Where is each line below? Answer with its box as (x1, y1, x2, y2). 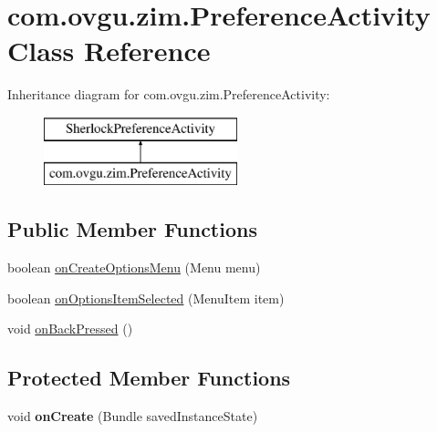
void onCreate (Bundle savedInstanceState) (7, 406, 258, 426)
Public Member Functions (7, 215, 257, 243)
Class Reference (7, 32, 211, 69)
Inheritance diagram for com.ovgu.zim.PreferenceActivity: (7, 85, 330, 104)
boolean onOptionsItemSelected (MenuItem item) (7, 288, 285, 307)
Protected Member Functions (7, 364, 291, 392)
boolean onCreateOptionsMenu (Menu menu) (7, 258, 261, 277)
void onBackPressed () (7, 319, 133, 338)
